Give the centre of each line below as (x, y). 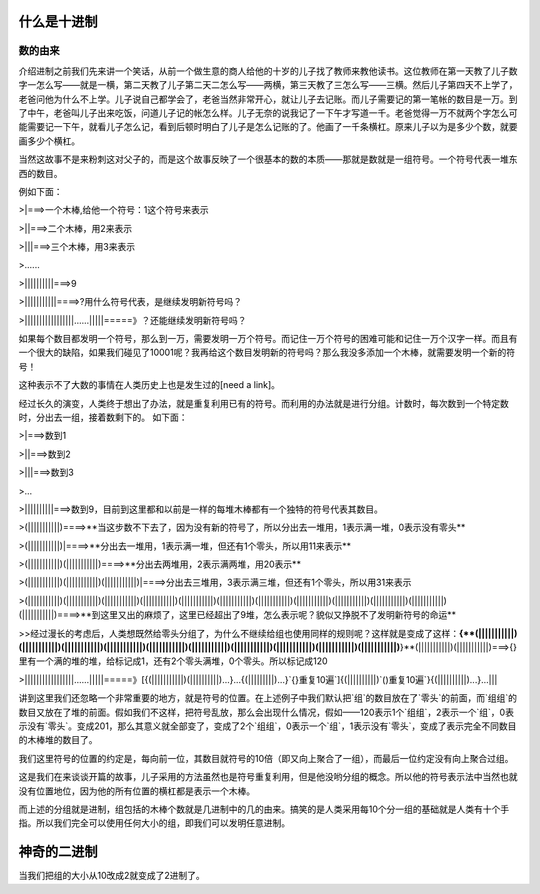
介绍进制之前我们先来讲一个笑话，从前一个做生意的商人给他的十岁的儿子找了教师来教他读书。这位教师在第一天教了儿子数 (268, 71)
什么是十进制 (58, 21)
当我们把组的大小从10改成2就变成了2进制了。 (111, 876)
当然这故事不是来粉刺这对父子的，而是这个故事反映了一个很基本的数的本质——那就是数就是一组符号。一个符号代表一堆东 (268, 159)
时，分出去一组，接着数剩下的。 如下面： (103, 417)
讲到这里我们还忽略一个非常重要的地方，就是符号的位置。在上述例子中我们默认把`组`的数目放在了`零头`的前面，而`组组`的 (268, 698)
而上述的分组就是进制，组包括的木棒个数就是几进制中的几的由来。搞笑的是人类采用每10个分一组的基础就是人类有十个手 (264, 809)
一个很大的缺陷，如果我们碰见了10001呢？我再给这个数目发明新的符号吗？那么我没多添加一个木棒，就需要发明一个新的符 (266, 352)
